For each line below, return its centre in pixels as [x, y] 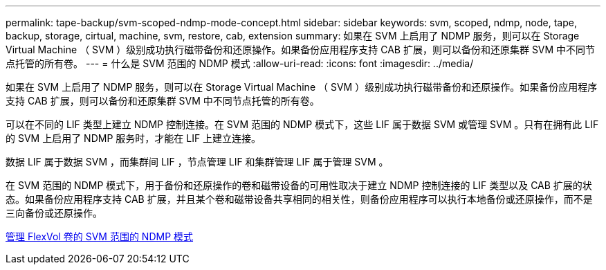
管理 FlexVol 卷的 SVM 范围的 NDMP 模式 [100, 236]
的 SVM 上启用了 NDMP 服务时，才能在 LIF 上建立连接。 [134, 138]
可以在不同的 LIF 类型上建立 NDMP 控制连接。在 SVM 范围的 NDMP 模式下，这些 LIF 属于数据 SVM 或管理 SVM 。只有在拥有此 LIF [302, 124]
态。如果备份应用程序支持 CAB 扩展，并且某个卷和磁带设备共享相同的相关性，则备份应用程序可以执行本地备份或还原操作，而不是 [299, 199]
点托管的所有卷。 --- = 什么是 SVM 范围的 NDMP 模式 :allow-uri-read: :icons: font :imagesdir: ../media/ [240, 63]
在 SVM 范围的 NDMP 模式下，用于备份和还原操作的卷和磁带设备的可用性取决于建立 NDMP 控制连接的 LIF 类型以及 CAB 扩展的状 [299, 185]
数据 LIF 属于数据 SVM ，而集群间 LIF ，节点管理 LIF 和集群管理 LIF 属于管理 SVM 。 [197, 162]
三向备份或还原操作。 [54, 213]
